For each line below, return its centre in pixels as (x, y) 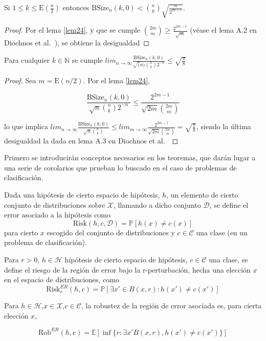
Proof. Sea (20, 80)
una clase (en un (222, 232)
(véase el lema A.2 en (223, 30)
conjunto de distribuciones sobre (55, 204)
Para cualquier (27, 60)
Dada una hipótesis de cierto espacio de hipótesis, (82, 195)
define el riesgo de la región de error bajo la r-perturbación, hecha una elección (127, 269)
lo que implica (26, 126)
